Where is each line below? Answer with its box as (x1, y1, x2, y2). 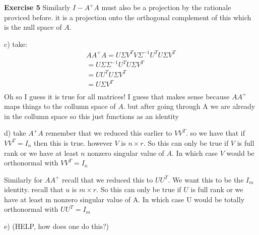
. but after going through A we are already (123, 101, 255, 111)
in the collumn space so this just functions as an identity (4, 110, 179, 121)
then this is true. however (34, 137, 112, 148)
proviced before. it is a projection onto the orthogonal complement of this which (4, 12, 251, 22)
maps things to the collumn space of (4, 101, 116, 111)
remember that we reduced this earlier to (45, 128, 172, 138)
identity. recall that (4, 184, 63, 195)
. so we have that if (185, 128, 245, 138)
